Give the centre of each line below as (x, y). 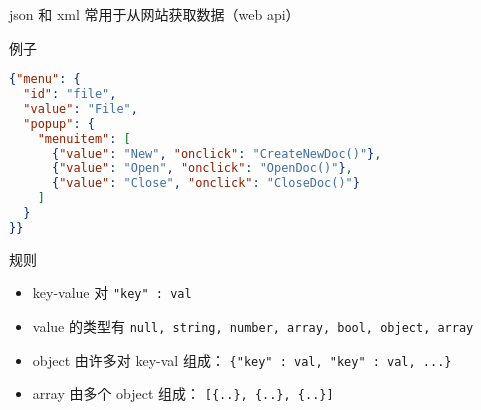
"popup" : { (59, 123)
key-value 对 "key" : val (112, 292)
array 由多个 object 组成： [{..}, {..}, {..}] (183, 393)
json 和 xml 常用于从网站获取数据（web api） (154, 14)
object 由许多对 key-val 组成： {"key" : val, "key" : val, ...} (242, 359)
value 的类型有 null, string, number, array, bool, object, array (253, 326)
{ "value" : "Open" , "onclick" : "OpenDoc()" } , (202, 168)
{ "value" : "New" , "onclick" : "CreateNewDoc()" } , (216, 153)
